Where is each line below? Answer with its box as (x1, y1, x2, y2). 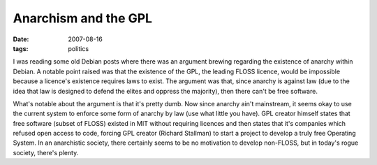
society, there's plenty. (13, 148, 79, 157)
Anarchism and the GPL (13, 10, 153, 26)
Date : (13, 35, 29, 43)
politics (68, 44, 89, 52)
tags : (13, 44, 29, 52)
